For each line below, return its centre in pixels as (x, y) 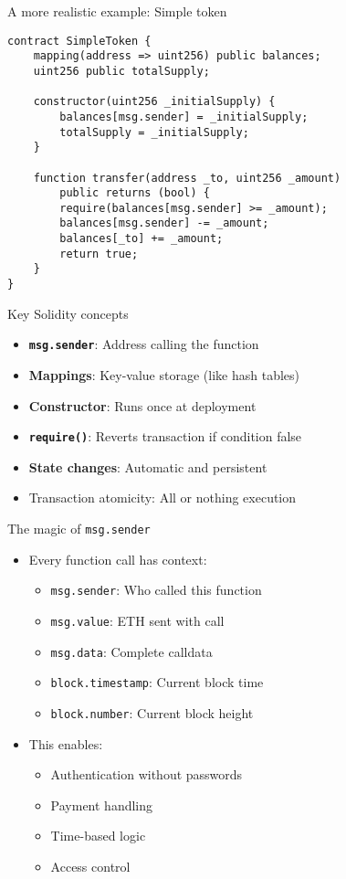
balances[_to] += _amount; (142, 239)
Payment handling (102, 805)
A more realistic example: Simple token (117, 11)
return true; (99, 254)
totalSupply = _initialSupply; (154, 132)
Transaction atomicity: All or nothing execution (163, 498)
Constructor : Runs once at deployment (142, 405)
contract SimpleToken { (79, 41)
